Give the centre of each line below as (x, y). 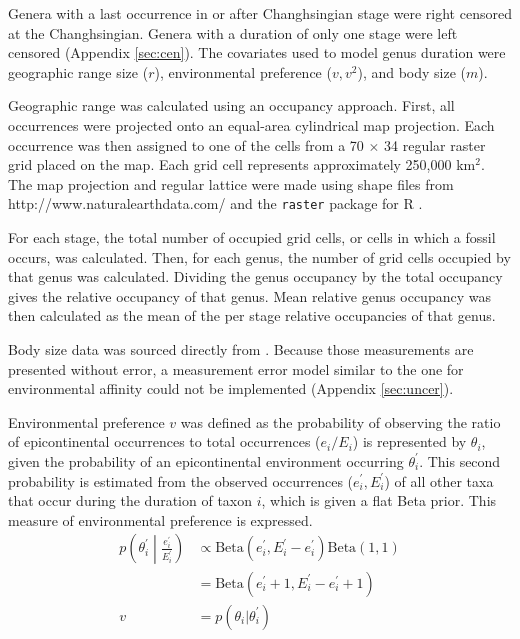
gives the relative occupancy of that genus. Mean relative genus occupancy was (249, 295)
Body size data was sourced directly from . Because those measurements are (241, 348)
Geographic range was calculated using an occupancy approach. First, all (231, 105)
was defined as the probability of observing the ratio (340, 421)
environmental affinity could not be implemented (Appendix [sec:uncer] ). (231, 388)
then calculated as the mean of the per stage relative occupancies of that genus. (252, 315)
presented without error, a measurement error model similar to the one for (236, 368)
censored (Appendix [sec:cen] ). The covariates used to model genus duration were (257, 52)
